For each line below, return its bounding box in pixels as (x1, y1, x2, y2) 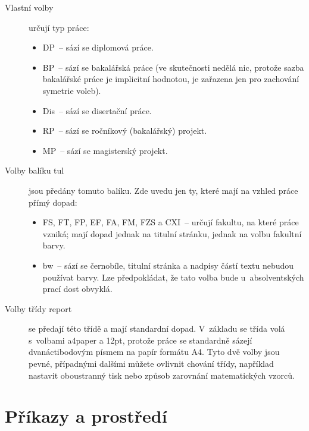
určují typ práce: (29, 21, 89, 33)
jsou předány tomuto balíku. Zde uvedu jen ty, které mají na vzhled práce (29, 184, 298, 196)
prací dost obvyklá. (42, 282, 113, 295)
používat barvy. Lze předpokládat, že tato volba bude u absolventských (42, 270, 304, 283)
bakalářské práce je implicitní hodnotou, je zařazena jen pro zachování (42, 73, 299, 85)
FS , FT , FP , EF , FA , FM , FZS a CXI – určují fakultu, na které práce (42, 216, 299, 228)
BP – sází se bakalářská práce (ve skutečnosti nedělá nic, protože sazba (42, 61, 304, 73)
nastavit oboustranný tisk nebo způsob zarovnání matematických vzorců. (29, 369, 295, 381)
